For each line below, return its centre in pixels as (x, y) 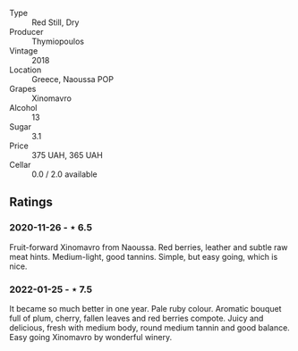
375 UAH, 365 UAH (67, 155)
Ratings (31, 202)
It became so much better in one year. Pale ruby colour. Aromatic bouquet (145, 308)
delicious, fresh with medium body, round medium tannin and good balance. (150, 327)
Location (26, 70)
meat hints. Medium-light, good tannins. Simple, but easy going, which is (144, 256)
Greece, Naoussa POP (73, 79)
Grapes (23, 89)
